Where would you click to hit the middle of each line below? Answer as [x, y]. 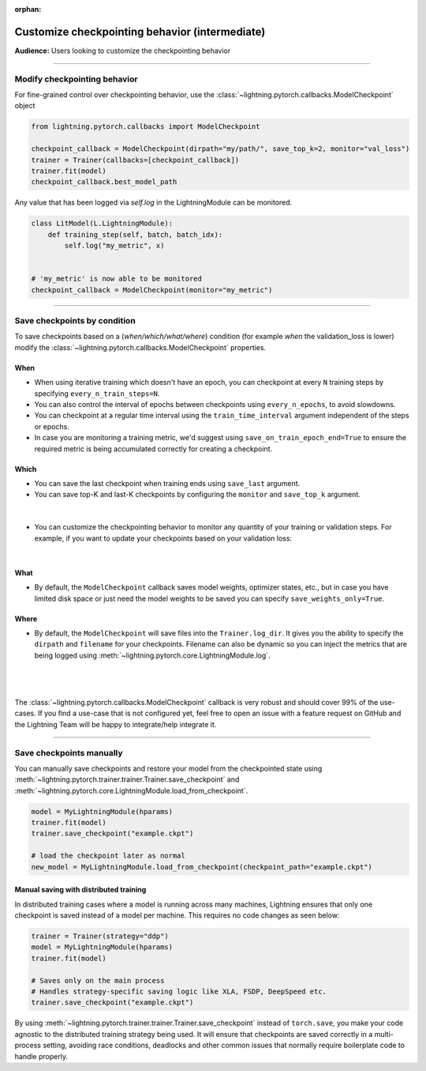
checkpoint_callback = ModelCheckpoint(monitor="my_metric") [152, 290]
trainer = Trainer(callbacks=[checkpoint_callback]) [135, 160]
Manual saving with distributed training [80, 890]
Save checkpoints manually [69, 752]
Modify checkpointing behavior [76, 79]
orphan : [28, 9]
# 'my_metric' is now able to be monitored [117, 279]
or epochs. [52, 426]
